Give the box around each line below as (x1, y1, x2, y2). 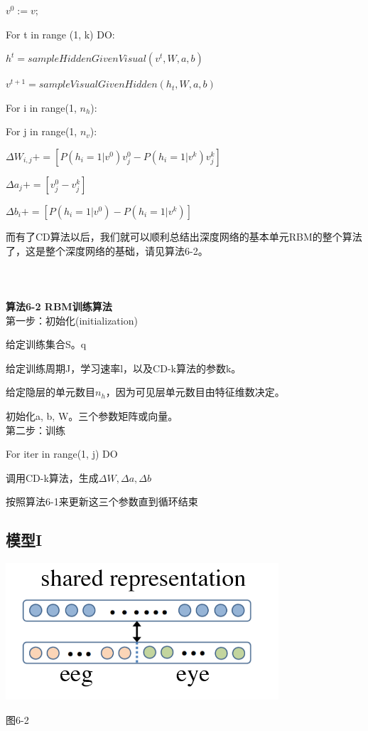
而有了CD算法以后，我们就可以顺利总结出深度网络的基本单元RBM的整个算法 (6, 228, 362, 243)
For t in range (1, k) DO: (6, 26, 115, 41)
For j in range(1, (6, 124, 77, 139)
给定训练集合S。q (6, 337, 87, 352)
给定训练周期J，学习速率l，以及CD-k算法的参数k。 (6, 360, 242, 375)
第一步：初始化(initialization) (6, 312, 138, 327)
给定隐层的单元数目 (6, 384, 95, 399)
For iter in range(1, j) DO (6, 446, 118, 461)
